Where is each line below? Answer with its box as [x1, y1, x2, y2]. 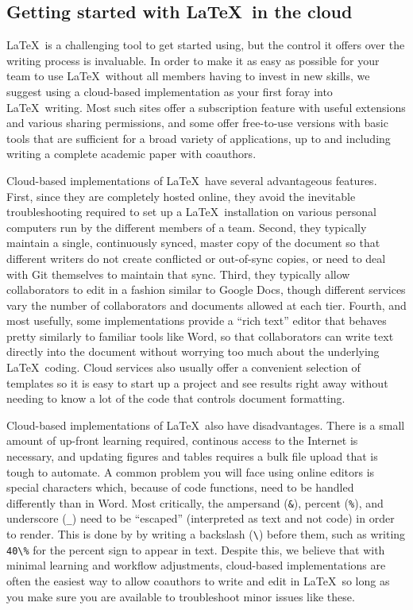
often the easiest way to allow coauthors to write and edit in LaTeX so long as [6, 573, 390, 589]
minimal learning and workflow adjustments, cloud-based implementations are [6, 557, 386, 573]
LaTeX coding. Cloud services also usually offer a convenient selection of [6, 359, 361, 376]
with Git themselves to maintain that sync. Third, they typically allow [6, 265, 350, 282]
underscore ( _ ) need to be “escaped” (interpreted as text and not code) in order [6, 510, 395, 527]
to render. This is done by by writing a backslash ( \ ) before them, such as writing [6, 526, 406, 542]
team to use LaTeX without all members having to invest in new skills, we [6, 68, 370, 84]
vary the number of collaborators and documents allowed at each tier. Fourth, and [6, 296, 407, 313]
